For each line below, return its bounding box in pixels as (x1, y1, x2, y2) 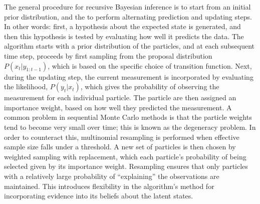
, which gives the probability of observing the (80, 81, 219, 92)
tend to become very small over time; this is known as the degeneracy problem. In (4, 121, 256, 132)
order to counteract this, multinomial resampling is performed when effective (4, 131, 239, 142)
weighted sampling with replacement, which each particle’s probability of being (4, 151, 246, 161)
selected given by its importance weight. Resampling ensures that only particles (4, 161, 248, 171)
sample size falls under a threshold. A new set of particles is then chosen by (4, 141, 236, 152)
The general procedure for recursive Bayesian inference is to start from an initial (4, 2, 251, 12)
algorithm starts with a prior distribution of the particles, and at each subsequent (4, 41, 255, 51)
